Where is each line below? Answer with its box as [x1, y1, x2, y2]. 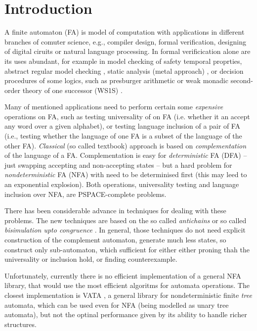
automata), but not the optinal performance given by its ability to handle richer [4, 309, 247, 320]
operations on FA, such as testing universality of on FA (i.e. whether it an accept [4, 111, 250, 121]
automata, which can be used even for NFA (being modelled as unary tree [4, 299, 229, 310]
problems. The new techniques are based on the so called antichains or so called [4, 215, 247, 225]
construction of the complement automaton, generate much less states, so [4, 235, 226, 244]
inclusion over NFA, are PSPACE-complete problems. [4, 189, 167, 199]
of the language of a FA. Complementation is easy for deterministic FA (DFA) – [4, 150, 247, 160]
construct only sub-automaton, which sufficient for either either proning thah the [4, 244, 250, 254]
